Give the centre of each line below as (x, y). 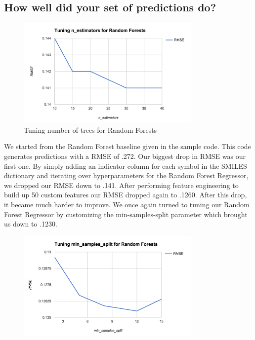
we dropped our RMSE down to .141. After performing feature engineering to (121, 185)
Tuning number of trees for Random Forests (90, 130)
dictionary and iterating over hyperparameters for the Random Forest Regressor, (126, 175)
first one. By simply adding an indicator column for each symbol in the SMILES (126, 166)
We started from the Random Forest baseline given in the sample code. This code (127, 146)
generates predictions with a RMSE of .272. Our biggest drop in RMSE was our (125, 156)
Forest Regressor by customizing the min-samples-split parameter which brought (126, 214)
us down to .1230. (31, 224)
